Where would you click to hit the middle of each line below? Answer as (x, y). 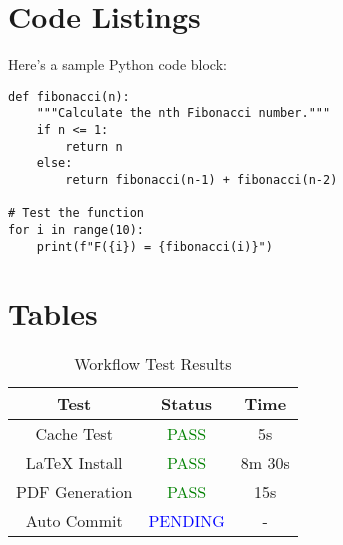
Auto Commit (74, 521)
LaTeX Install (74, 463)
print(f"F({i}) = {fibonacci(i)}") (154, 246)
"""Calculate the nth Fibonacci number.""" (183, 113)
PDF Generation (74, 492)
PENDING (186, 521)
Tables (53, 313)
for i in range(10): (76, 229)
